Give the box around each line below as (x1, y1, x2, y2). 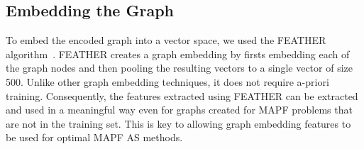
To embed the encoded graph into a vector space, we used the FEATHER (6, 33, 326, 48)
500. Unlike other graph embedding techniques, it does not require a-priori (6, 74, 329, 89)
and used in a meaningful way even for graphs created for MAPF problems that (6, 102, 353, 117)
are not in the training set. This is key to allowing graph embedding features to (6, 116, 351, 131)
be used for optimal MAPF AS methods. (6, 130, 183, 145)
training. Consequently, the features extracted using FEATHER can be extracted (6, 88, 358, 103)
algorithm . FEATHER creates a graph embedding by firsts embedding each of (6, 46, 350, 61)
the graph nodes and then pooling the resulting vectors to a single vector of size (6, 60, 353, 75)
